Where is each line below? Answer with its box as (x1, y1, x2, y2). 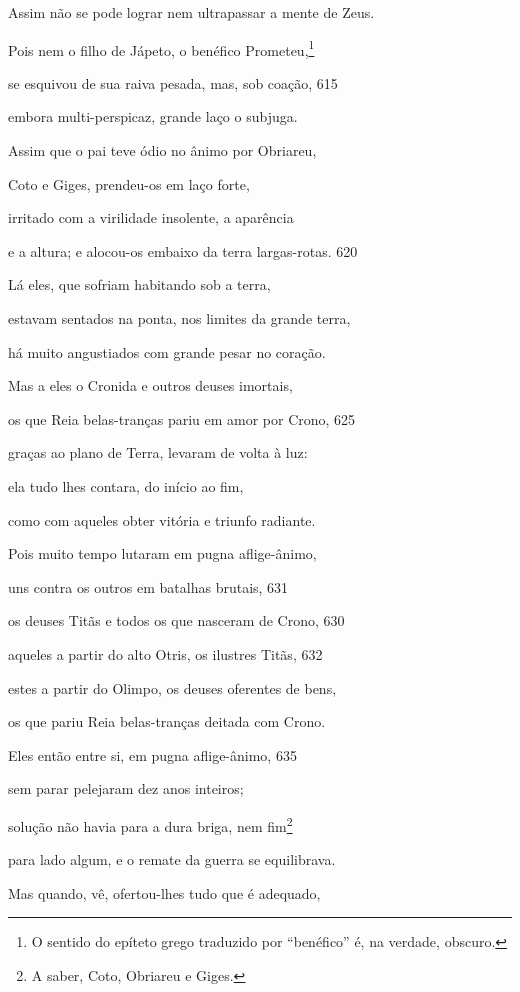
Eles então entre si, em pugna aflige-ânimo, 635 (8, 744, 297, 765)
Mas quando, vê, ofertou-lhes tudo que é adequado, (8, 882, 321, 903)
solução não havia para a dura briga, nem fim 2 (8, 812, 293, 836)
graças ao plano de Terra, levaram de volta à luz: (8, 442, 308, 463)
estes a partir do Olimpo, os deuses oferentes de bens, (8, 677, 337, 698)
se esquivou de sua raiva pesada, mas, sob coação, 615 (8, 72, 338, 93)
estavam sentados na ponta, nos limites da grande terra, (8, 308, 351, 328)
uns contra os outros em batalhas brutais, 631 (8, 576, 289, 597)
